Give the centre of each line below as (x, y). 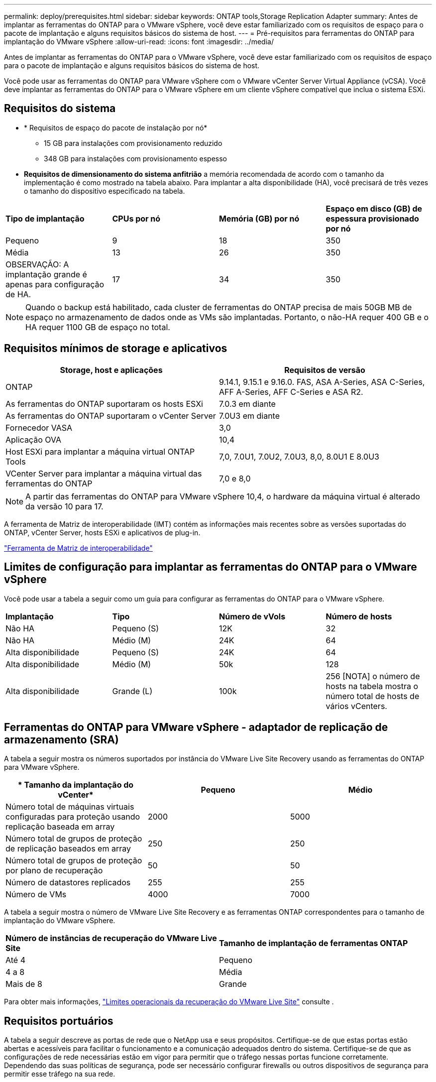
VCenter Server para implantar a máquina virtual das (104, 473)
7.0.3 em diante (247, 404)
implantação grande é (46, 274)
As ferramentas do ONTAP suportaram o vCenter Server (111, 416)
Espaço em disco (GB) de (374, 208)
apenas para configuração (55, 284)
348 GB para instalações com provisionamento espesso (135, 158)
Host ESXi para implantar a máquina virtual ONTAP (100, 451)
